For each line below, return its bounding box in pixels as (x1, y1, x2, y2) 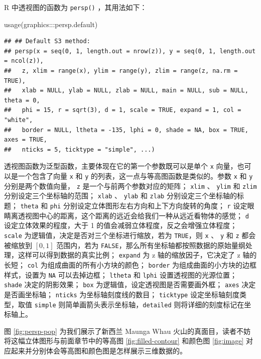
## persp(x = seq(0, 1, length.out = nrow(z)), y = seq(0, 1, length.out (4, 47, 256, 55)
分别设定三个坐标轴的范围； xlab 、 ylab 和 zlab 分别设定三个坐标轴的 (4, 190, 237, 201)
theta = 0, (4, 96, 40, 104)
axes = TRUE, (4, 136, 47, 144)
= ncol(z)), (4, 57, 44, 65)
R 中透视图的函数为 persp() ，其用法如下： (4, 2, 147, 12)
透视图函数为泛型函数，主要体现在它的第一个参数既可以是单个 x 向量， (4, 161, 237, 171)
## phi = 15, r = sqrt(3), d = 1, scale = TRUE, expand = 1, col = (4, 106, 241, 114)
